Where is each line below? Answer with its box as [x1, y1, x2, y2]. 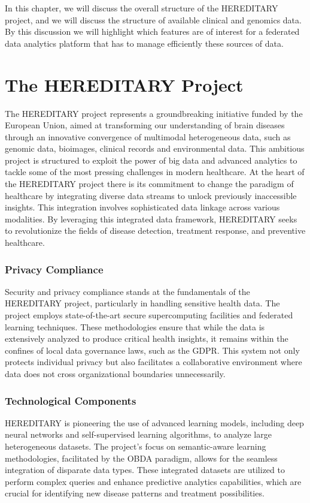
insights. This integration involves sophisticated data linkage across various [5, 201, 280, 213]
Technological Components [5, 393, 136, 408]
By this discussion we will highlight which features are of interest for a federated [5, 25, 300, 38]
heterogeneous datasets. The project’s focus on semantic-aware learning [5, 440, 266, 452]
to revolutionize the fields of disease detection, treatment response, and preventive [5, 224, 306, 237]
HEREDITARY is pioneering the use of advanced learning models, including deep [5, 416, 304, 429]
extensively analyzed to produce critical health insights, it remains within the [5, 332, 288, 345]
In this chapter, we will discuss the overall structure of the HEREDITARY [5, 2, 278, 14]
